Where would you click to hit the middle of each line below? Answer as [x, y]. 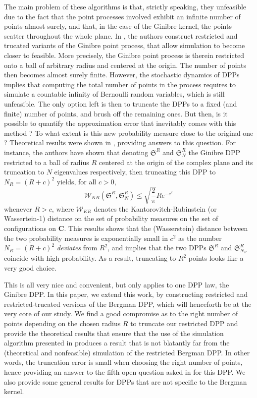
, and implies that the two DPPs [157, 248]
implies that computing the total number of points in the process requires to [120, 84]
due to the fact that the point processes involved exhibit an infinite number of [122, 16]
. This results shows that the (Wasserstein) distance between [156, 228]
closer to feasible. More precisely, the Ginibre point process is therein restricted [124, 55]
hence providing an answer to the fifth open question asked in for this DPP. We [125, 371]
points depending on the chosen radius [62, 323]
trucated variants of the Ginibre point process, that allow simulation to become [125, 45]
